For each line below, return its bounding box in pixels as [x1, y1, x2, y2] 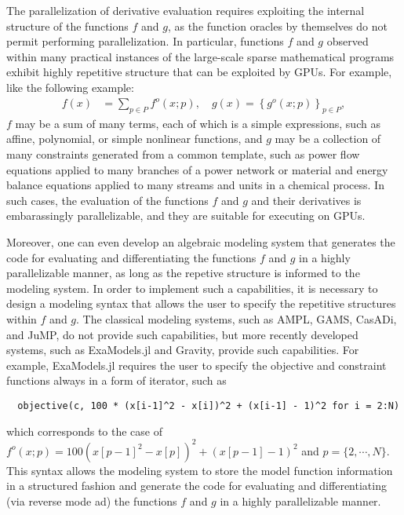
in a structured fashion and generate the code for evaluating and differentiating [6, 477, 387, 494]
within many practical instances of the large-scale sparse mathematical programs [6, 48, 395, 64]
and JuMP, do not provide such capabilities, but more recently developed [6, 326, 359, 342]
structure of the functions [6, 17, 129, 34]
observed [326, 33, 369, 49]
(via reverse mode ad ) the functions [6, 492, 177, 509]
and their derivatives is [251, 192, 362, 208]
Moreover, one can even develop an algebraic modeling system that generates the [6, 234, 395, 250]
